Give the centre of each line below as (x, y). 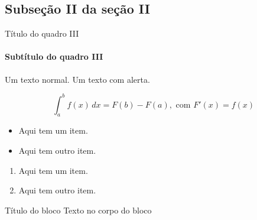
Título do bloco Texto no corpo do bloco (78, 210)
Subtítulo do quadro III (54, 56)
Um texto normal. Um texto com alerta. (77, 79)
